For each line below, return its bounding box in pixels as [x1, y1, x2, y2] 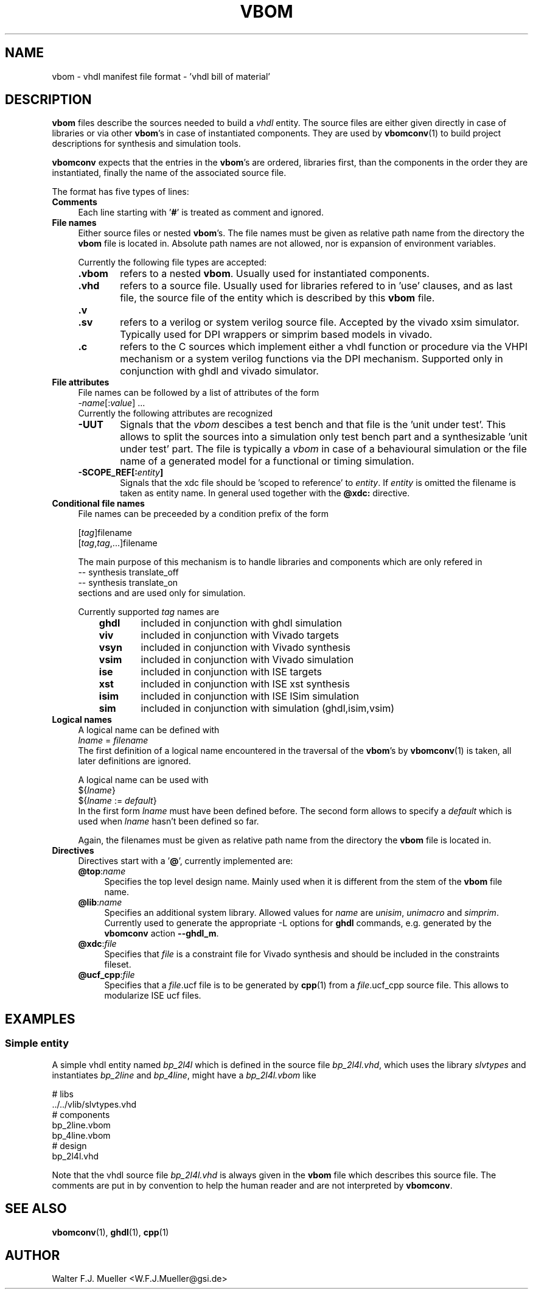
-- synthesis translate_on [78, 577, 178, 588]
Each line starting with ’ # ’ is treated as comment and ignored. [78, 207, 324, 218]
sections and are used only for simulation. [78, 588, 246, 599]
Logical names [52, 714, 112, 725]
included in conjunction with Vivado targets [141, 629, 340, 642]
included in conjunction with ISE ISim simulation [141, 690, 360, 703]
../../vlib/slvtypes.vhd [52, 1099, 136, 1109]
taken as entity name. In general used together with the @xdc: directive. [120, 488, 410, 499]
